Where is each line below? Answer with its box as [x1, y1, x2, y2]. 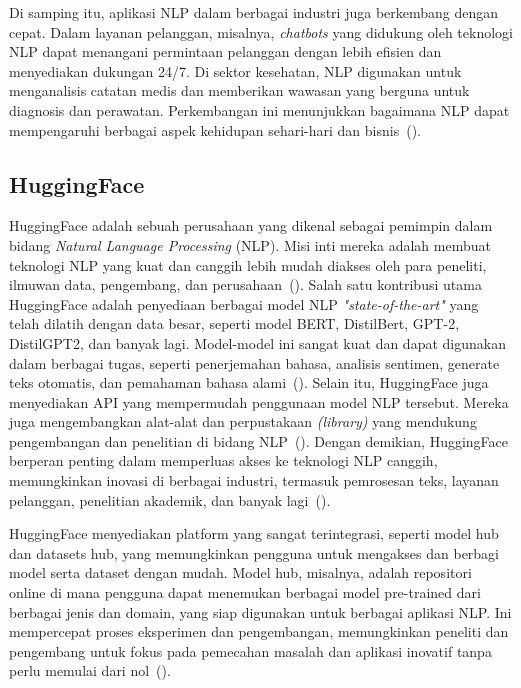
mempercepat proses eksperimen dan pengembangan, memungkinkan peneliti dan [9, 621, 509, 642]
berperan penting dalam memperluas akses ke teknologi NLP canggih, [9, 450, 438, 471]
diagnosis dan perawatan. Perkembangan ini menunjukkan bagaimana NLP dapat [9, 99, 510, 120]
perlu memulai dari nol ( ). [9, 660, 171, 681]
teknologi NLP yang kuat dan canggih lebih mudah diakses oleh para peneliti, [9, 254, 487, 275]
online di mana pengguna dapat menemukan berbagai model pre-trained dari [9, 582, 481, 603]
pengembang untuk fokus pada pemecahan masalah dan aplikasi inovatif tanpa [9, 640, 492, 661]
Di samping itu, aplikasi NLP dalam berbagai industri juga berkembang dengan [9, 2, 499, 22]
